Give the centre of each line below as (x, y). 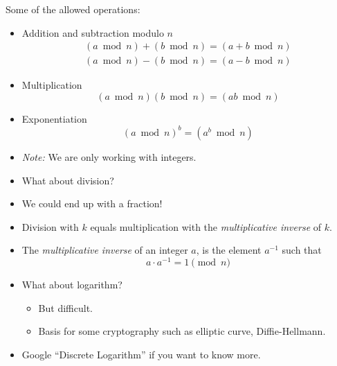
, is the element (229, 250)
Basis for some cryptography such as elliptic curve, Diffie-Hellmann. (182, 331)
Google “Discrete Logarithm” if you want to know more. (141, 354)
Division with (50, 226)
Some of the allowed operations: (73, 9)
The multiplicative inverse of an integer (105, 250)
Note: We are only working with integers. (109, 156)
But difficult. (65, 307)
